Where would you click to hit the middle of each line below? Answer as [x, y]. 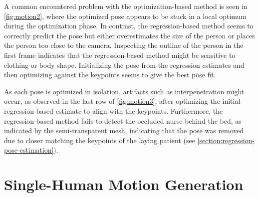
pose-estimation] [29, 150]
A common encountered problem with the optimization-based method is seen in [126, 6]
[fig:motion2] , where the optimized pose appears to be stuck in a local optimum [126, 16]
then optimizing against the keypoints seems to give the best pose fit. [110, 75]
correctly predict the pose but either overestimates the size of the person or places [129, 35]
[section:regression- [226, 140]
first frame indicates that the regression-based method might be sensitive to [120, 55]
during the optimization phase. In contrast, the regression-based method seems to [129, 26]
